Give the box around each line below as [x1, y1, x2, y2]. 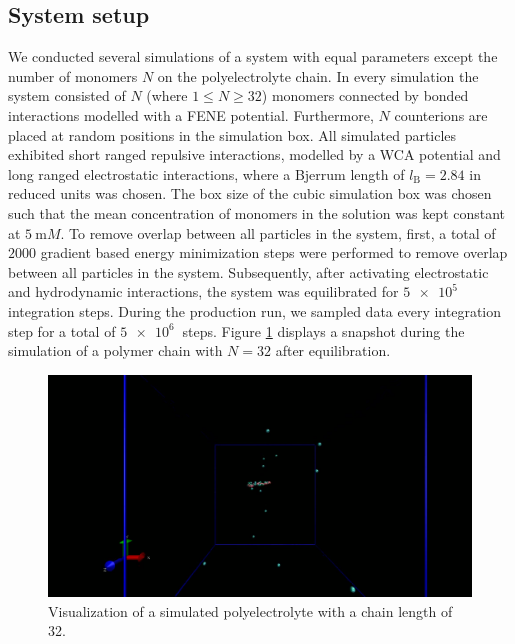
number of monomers [8, 65, 138, 86]
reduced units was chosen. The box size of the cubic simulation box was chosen [8, 183, 492, 204]
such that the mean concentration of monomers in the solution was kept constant [8, 202, 506, 223]
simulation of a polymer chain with [8, 340, 223, 361]
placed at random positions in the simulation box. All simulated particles [8, 124, 457, 145]
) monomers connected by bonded [261, 85, 469, 106]
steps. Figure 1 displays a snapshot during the [182, 320, 465, 341]
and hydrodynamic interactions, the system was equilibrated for [8, 281, 399, 302]
